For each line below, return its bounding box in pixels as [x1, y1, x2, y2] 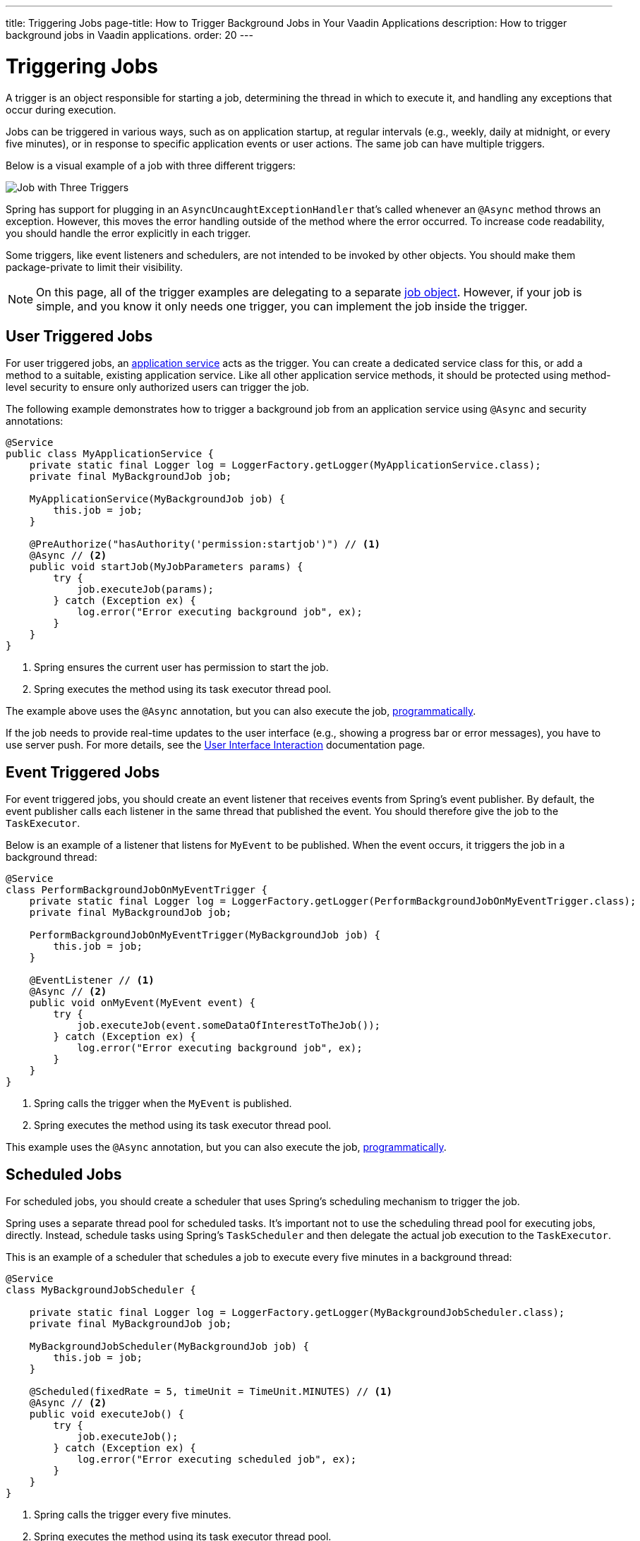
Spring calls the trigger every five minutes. [34, 1509, 231, 1521]
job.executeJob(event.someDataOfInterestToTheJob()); [77, 1020, 381, 1032]
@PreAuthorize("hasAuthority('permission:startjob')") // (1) [29, 538, 381, 550]
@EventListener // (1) [29, 974, 155, 986]
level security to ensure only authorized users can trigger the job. [6, 381, 309, 394]
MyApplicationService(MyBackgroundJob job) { [29, 493, 286, 505]
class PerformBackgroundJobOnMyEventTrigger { [6, 884, 267, 896]
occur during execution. [6, 103, 116, 116]
